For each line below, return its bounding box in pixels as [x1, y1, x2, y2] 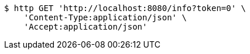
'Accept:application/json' [23, 22, 148, 31]
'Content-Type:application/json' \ [23, 13, 187, 22]
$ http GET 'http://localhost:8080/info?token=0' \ [4, 3, 246, 13]
